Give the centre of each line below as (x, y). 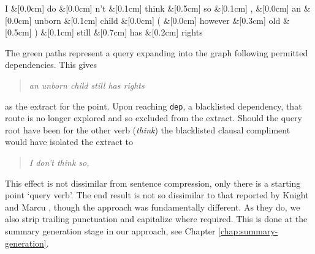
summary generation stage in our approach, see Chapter (110, 230)
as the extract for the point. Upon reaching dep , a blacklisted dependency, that (154, 106)
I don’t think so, (59, 162)
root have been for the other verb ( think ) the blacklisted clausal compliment (148, 129)
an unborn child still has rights (87, 85)
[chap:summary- (248, 230)
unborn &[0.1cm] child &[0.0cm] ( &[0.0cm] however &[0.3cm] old (157, 20)
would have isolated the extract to (69, 142)
